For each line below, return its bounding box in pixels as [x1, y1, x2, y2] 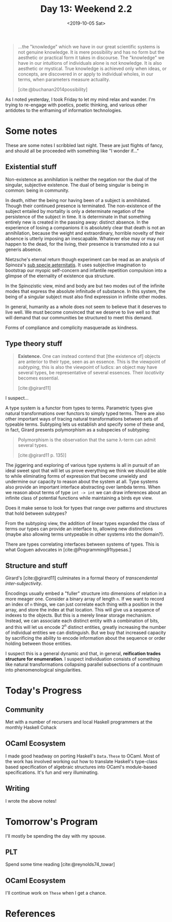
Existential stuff [5, 162, 58, 171]
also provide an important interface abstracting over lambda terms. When [5, 484, 161, 490]
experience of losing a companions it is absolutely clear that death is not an [5, 224, 165, 230]
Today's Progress [5, 685, 82, 697]
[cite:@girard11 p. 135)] [17, 452, 67, 458]
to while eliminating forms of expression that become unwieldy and [5, 473, 147, 479]
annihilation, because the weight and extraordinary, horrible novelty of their [5, 230, 165, 236]
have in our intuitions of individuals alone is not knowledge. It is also [17, 60, 162, 66]
